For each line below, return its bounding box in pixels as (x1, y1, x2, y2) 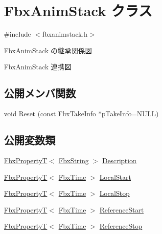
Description (102, 155, 137, 165)
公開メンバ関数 (4, 85, 76, 101)
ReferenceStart (99, 204, 144, 214)
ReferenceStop (99, 221, 142, 231)
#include (4, 29, 31, 39)
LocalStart (99, 171, 131, 182)
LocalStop (99, 188, 130, 198)
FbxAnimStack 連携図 (4, 62, 71, 72)
